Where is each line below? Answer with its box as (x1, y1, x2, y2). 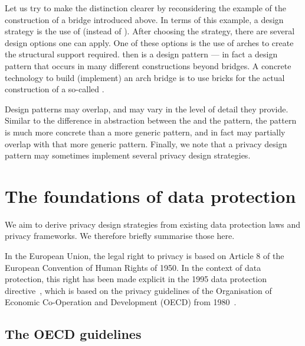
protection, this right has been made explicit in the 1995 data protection (5, 273, 267, 285)
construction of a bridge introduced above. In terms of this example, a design (5, 13, 284, 25)
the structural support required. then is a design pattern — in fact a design (5, 48, 278, 60)
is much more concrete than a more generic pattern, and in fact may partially (5, 125, 286, 138)
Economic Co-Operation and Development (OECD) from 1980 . (5, 296, 237, 308)
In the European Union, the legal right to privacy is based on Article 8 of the (5, 250, 284, 262)
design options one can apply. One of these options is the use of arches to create (5, 36, 294, 48)
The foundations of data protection (5, 183, 296, 208)
